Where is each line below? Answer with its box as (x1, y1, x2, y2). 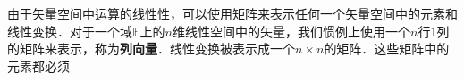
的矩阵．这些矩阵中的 (324, 39, 450, 58)
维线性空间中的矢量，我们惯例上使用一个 (172, 21, 410, 40)
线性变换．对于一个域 (7, 21, 132, 40)
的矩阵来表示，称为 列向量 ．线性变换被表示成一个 (7, 39, 295, 58)
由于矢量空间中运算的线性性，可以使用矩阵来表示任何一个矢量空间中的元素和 (7, 4, 458, 22)
